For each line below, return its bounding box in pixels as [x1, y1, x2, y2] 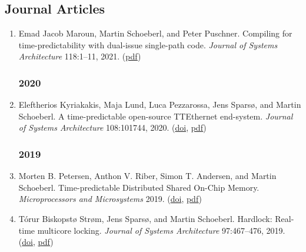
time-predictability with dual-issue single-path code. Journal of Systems [18, 38, 278, 51]
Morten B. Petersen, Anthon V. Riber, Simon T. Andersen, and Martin [18, 170, 277, 182]
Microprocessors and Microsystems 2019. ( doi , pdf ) [18, 193, 202, 205]
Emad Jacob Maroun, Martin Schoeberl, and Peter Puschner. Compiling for [18, 27, 292, 39]
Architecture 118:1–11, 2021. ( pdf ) [18, 50, 141, 62]
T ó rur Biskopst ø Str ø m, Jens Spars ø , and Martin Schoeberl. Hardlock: [18, 212, 272, 224]
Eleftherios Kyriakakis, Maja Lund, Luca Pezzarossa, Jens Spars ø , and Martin [18, 98, 301, 111]
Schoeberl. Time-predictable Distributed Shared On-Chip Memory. [18, 181, 260, 193]
